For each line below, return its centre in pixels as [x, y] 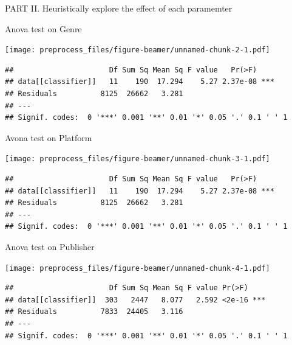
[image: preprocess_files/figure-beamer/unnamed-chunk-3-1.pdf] [138, 159]
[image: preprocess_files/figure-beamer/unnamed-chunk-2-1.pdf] [138, 50]
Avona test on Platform [49, 137]
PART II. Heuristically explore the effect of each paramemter [119, 8]
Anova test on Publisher [50, 247]
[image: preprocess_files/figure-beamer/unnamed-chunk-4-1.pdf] [138, 268]
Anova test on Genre [43, 28]
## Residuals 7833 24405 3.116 [94, 312]
